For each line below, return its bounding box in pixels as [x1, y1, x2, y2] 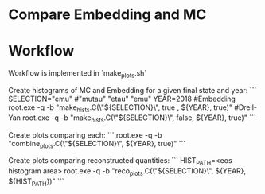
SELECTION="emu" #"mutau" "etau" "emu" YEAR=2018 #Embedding [8, 94, 236, 103]
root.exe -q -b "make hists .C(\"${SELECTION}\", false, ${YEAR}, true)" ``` [22, 113, 256, 124]
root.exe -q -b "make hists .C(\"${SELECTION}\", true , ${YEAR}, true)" [8, 102, 233, 114]
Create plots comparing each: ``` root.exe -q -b [8, 130, 162, 140]
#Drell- [234, 102, 257, 112]
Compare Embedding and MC [8, 6, 207, 24]
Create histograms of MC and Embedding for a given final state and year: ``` [8, 85, 257, 95]
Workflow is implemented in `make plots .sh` [8, 68, 147, 80]
